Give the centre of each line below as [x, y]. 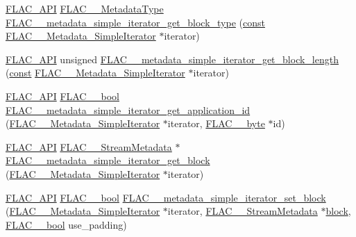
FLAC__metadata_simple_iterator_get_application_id [128, 109]
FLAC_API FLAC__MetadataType [85, 8]
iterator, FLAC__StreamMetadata [243, 211]
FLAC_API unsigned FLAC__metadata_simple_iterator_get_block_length [172, 59]
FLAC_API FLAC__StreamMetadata [89, 146]
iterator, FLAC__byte [216, 123]
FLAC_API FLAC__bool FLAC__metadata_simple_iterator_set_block [166, 197]
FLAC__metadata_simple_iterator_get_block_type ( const [135, 22]
